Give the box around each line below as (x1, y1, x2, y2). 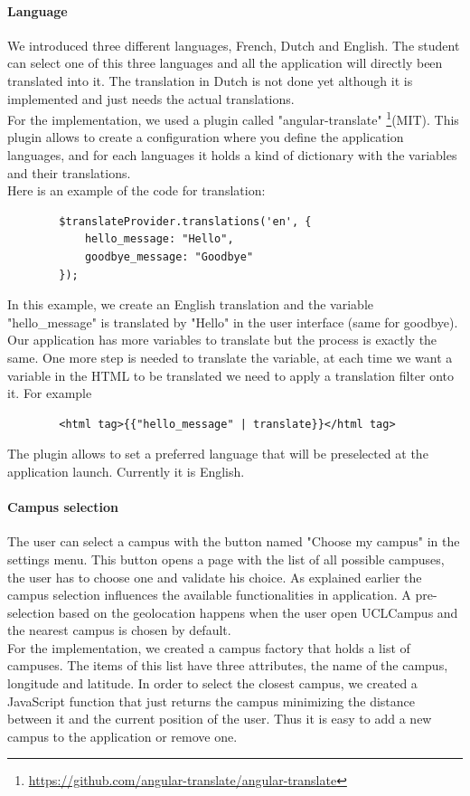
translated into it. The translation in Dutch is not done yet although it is (7, 71, 413, 90)
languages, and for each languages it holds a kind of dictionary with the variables (7, 146, 457, 165)
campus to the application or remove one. (7, 726, 238, 745)
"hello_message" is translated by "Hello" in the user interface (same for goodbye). (7, 312, 458, 331)
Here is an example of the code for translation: (7, 181, 266, 200)
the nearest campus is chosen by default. (7, 621, 231, 640)
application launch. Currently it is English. (7, 461, 245, 480)
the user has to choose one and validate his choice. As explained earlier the (7, 567, 422, 586)
